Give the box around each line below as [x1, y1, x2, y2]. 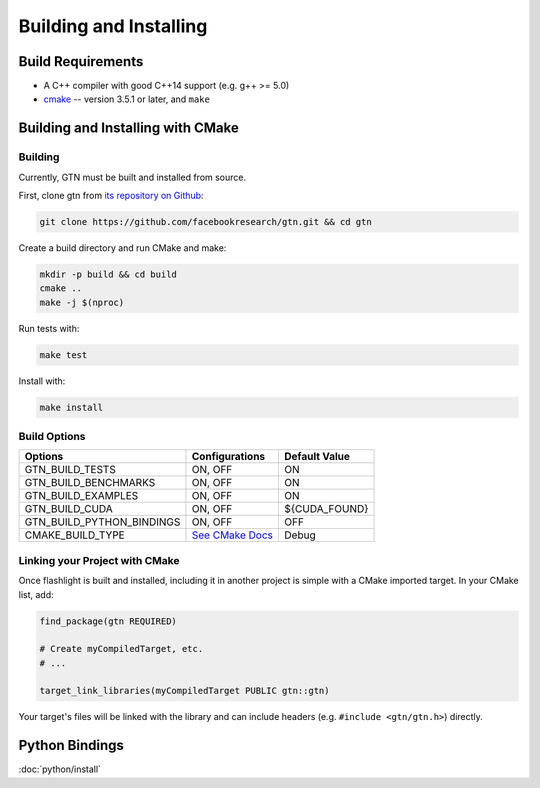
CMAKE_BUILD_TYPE [24, 528, 125, 542]
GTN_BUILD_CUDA [24, 502, 114, 516]
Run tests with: [18, 322, 80, 334]
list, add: [18, 588, 54, 600]
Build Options [18, 430, 86, 444]
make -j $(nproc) [39, 296, 125, 308]
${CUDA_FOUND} [284, 502, 369, 516]
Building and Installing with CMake [18, 120, 240, 137]
